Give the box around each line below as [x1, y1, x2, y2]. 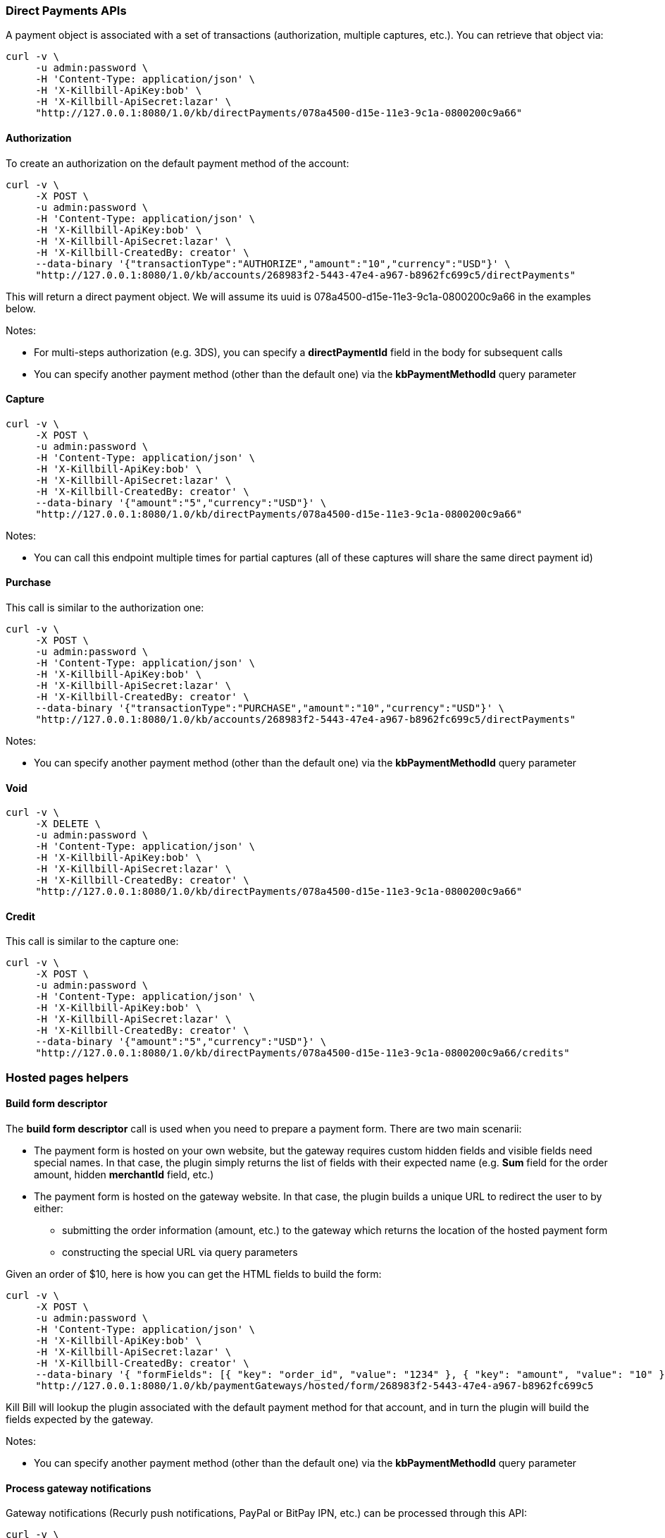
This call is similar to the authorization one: [6, 602, 204, 614]
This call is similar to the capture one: [6, 935, 179, 948]
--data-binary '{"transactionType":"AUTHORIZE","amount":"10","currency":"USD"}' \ [35, 257, 511, 269]
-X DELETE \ [35, 818, 101, 830]
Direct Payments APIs [6, 4, 127, 18]
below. [6, 302, 36, 315]
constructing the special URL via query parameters [62, 1246, 298, 1259]
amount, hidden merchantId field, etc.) [34, 1168, 214, 1181]
